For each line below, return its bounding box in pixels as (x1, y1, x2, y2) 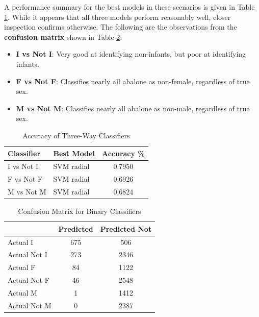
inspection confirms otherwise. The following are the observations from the (4, 21, 237, 32)
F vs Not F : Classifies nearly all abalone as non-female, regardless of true (16, 76, 250, 86)
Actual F (8, 262, 36, 273)
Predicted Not (100, 223, 152, 234)
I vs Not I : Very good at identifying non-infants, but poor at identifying (16, 48, 246, 59)
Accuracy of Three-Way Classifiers (22, 130, 130, 140)
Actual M (8, 287, 37, 298)
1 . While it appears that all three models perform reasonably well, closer (4, 11, 231, 22)
